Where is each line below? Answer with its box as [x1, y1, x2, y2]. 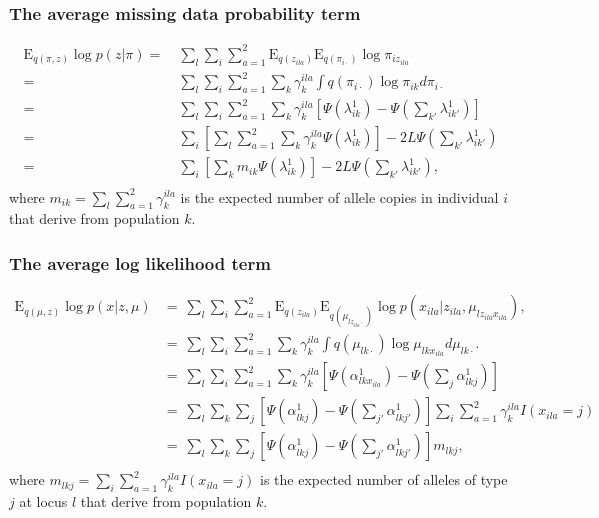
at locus [19, 491, 68, 512]
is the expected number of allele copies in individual [180, 186, 499, 207]
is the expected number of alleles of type [259, 469, 508, 490]
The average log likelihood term [9, 250, 271, 275]
